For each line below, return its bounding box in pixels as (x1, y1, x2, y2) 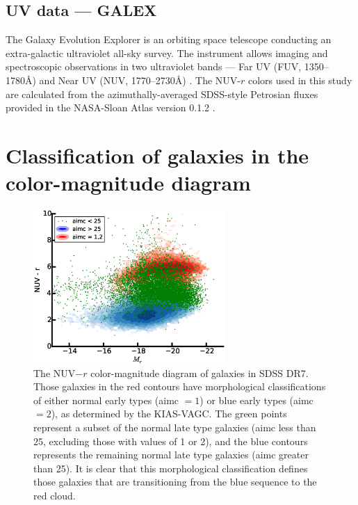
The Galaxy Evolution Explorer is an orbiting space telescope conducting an (6, 32, 332, 47)
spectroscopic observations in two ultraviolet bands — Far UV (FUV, (6, 59, 302, 74)
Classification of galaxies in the (6, 141, 309, 169)
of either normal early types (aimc (33, 392, 179, 407)
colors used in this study (247, 72, 352, 87)
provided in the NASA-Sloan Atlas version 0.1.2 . (6, 100, 215, 115)
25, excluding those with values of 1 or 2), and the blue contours (33, 433, 308, 448)
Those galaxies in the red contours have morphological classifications (33, 379, 326, 394)
